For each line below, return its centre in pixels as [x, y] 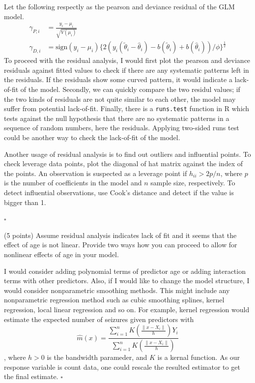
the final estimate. [31, 376]
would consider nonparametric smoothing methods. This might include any [117, 290]
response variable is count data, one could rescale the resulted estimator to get [122, 367]
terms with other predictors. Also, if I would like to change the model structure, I [127, 280]
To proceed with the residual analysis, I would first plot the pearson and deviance [127, 60]
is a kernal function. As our [199, 357]
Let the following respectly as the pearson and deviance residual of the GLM [119, 6]
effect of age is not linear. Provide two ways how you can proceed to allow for [121, 245]
